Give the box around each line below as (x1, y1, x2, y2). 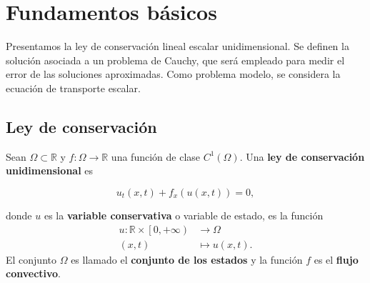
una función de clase (111, 149, 201, 164)
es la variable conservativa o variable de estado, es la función (44, 207, 324, 222)
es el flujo (314, 252, 359, 267)
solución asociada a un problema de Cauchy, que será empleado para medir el (6, 52, 345, 67)
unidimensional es (6, 163, 94, 178)
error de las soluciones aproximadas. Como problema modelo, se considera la (6, 66, 341, 81)
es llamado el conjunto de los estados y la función (71, 252, 303, 267)
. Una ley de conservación (239, 149, 365, 164)
